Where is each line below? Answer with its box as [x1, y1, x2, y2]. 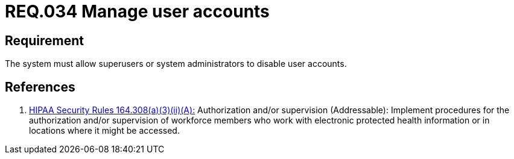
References [5, 79, 75, 95]
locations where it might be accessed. [29, 125, 180, 136]
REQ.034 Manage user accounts [5, 1, 270, 22]
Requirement [5, 33, 84, 48]
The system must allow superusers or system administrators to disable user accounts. [5, 58, 347, 69]
